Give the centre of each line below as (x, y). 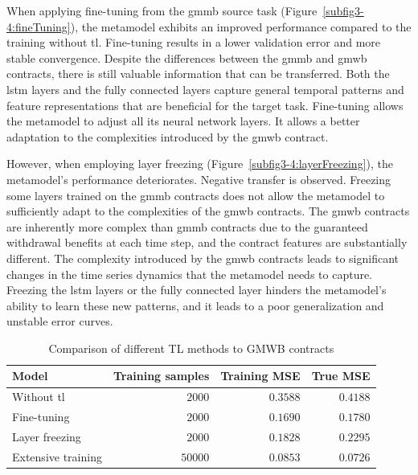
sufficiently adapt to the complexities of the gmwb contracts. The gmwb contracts (208, 211)
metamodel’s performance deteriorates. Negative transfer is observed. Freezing (199, 179)
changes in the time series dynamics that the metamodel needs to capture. (190, 274)
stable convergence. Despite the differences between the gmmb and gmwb (187, 57)
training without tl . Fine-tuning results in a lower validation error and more (194, 42)
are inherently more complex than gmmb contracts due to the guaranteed (187, 226)
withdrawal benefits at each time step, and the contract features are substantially (207, 242)
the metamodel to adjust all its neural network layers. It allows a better (183, 121)
